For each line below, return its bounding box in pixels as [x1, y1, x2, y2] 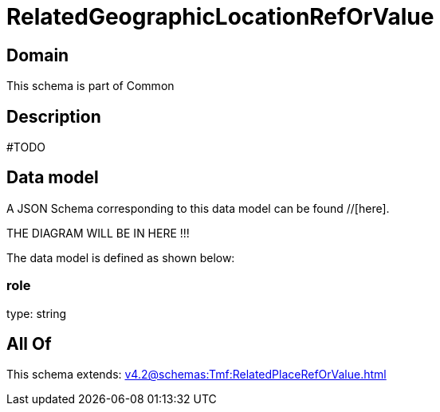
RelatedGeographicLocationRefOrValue [6, 3, 434, 30]
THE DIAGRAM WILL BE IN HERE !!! [6, 226, 190, 240]
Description [6, 106, 101, 127]
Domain [6, 45, 69, 65]
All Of [6, 334, 52, 355]
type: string [6, 306, 67, 320]
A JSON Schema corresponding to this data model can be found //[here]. [6, 201, 390, 215]
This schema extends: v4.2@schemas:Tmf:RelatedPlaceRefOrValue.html [6, 367, 387, 382]
